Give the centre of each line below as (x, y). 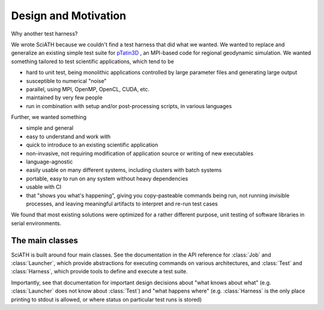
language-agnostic (49, 162)
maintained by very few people (64, 98)
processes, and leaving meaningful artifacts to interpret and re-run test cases (122, 204)
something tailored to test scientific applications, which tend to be (92, 61)
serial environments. (36, 223)
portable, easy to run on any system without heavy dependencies (107, 178)
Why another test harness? (44, 34)
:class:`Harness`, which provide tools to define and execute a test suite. (100, 272)
